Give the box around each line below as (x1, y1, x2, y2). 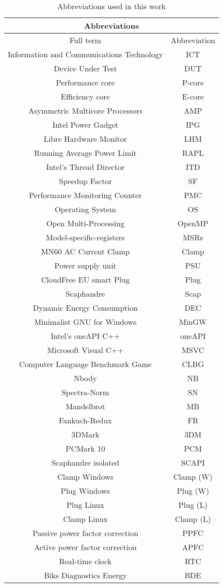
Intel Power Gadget (52, 119, 119, 130)
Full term (69, 34, 101, 46)
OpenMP (177, 218, 208, 229)
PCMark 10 (65, 443, 105, 454)
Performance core (56, 77, 115, 88)
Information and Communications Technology (8, 49, 163, 60)
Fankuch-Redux (59, 415, 112, 426)
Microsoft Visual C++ (47, 344, 124, 355)
